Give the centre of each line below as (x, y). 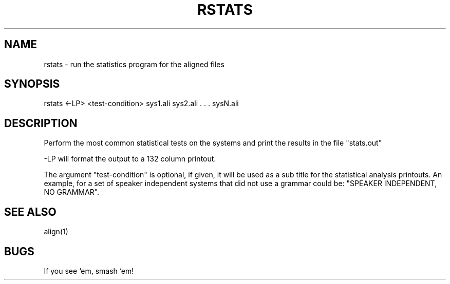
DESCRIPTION (41, 123)
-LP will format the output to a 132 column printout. (130, 159)
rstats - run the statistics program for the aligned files (134, 64)
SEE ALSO (30, 212)
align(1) (56, 232)
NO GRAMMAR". (72, 192)
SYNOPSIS (32, 84)
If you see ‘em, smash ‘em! (89, 271)
